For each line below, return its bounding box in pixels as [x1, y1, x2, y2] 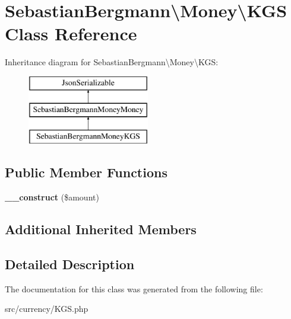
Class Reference [5, 21, 137, 46]
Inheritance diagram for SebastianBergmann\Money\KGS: [5, 56, 219, 68]
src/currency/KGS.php [5, 302, 88, 315]
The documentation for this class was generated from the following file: [5, 282, 263, 295]
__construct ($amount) [5, 191, 99, 203]
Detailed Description [5, 254, 135, 273]
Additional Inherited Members [5, 220, 197, 238]
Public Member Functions [5, 163, 167, 181]
